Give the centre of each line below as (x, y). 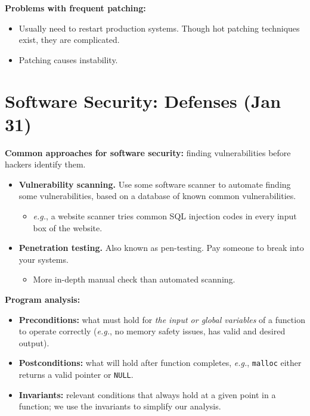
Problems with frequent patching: (75, 8)
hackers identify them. (45, 164)
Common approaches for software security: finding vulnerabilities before (148, 152)
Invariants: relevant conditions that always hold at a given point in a (147, 394)
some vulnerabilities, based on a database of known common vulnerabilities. (157, 196)
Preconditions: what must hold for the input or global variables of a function (162, 319)
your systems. (44, 259)
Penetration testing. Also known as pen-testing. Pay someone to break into (161, 248)
